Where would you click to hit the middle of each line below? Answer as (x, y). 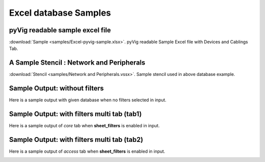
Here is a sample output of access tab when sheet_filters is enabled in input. (87, 151)
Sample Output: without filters (56, 88)
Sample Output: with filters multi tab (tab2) (76, 139)
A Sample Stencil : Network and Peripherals (77, 63)
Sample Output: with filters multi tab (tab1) (75, 114)
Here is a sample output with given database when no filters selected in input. (88, 100)
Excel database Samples (60, 13)
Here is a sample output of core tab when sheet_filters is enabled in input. (84, 126)
